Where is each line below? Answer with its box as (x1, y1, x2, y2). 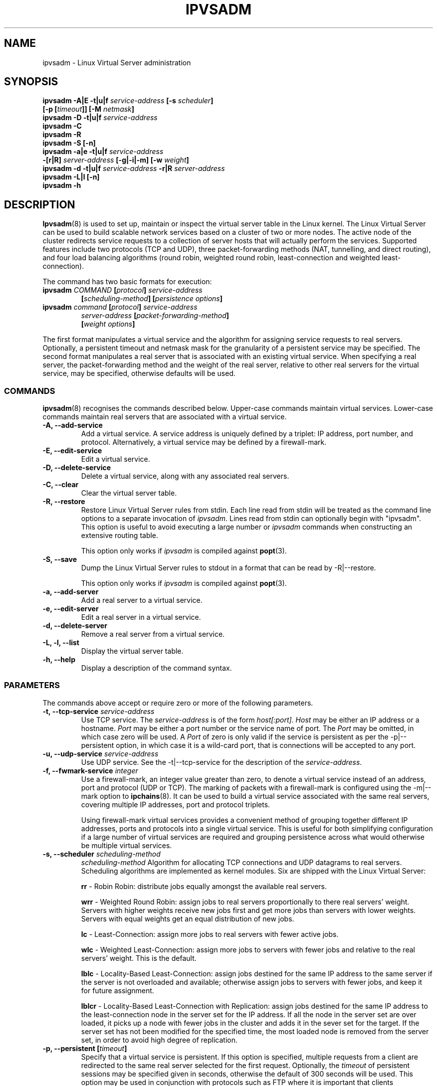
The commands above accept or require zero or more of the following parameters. (42, 698, 313, 707)
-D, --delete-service (42, 463, 111, 472)
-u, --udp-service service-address (42, 749, 159, 758)
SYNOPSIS (4, 75, 58, 88)
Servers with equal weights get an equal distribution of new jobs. (81, 914, 294, 923)
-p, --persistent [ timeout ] (42, 1044, 127, 1053)
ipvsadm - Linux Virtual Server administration (42, 58, 191, 67)
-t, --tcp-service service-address (42, 707, 155, 716)
